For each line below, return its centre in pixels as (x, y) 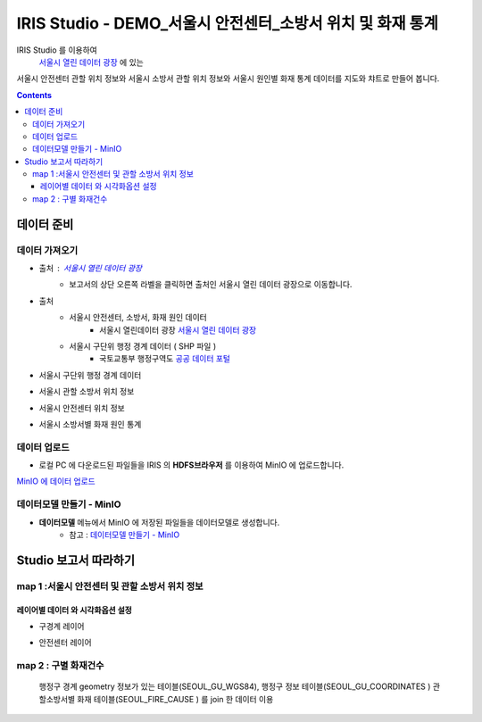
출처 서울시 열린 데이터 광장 (91, 268)
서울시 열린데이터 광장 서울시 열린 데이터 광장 (178, 329)
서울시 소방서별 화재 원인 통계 (90, 424)
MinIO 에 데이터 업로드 (56, 481)
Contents (34, 95)
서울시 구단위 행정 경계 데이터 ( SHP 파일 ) (143, 346)
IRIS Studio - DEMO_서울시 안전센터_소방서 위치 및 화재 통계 (228, 23)
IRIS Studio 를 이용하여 (57, 50)
